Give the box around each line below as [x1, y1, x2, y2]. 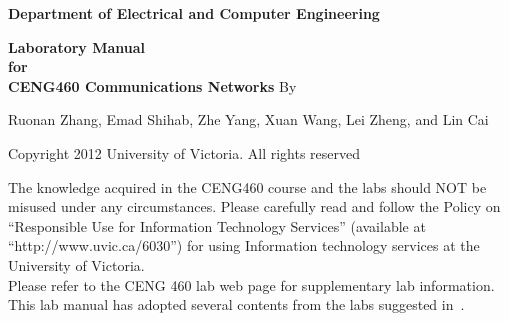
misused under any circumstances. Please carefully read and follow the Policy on [8, 196, 501, 217]
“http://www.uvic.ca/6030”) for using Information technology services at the [8, 235, 480, 256]
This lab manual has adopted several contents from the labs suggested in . [8, 294, 465, 315]
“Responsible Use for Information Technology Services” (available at [8, 215, 426, 236]
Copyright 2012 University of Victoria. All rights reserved [8, 142, 361, 163]
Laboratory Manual [8, 36, 146, 57]
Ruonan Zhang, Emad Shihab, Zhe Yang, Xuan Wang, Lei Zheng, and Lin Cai [8, 109, 489, 130]
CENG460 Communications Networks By [8, 75, 297, 96]
